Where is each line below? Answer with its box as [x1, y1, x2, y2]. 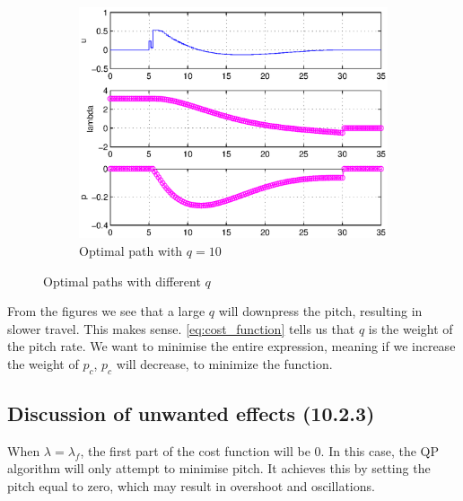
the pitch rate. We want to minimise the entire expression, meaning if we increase [7, 337, 456, 356]
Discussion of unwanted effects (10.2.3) [7, 400, 375, 427]
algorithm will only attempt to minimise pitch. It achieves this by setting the [7, 459, 431, 478]
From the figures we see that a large [7, 302, 205, 321]
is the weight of [368, 319, 453, 338]
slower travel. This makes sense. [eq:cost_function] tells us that [7, 319, 355, 338]
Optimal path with [79, 241, 183, 259]
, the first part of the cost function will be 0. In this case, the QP [80, 441, 440, 460]
